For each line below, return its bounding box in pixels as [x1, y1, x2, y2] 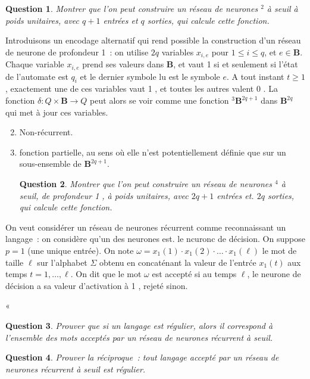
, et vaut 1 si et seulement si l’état [173, 58, 298, 70]
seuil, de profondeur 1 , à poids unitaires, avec [19, 189, 189, 201]
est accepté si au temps [152, 268, 237, 280]
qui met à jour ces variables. [5, 105, 108, 118]
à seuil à [267, 2, 298, 14]
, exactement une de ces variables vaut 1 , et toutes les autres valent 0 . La [5, 82, 278, 95]
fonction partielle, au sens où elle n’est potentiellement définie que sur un [19, 145, 286, 158]
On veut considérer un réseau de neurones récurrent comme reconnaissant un [5, 220, 286, 233]
